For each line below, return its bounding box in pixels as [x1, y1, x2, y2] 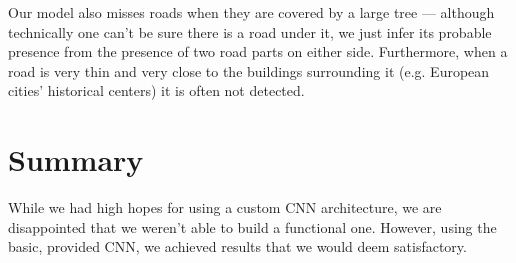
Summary [8, 139, 144, 180]
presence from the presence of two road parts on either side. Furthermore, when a [8, 41, 508, 62]
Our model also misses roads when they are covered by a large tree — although [8, 2, 495, 22]
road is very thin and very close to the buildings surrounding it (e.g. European [8, 60, 490, 81]
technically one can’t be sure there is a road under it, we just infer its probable [8, 21, 492, 42]
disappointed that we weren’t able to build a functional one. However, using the [8, 216, 497, 237]
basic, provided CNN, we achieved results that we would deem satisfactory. [8, 236, 467, 257]
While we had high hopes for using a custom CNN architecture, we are [8, 197, 442, 218]
